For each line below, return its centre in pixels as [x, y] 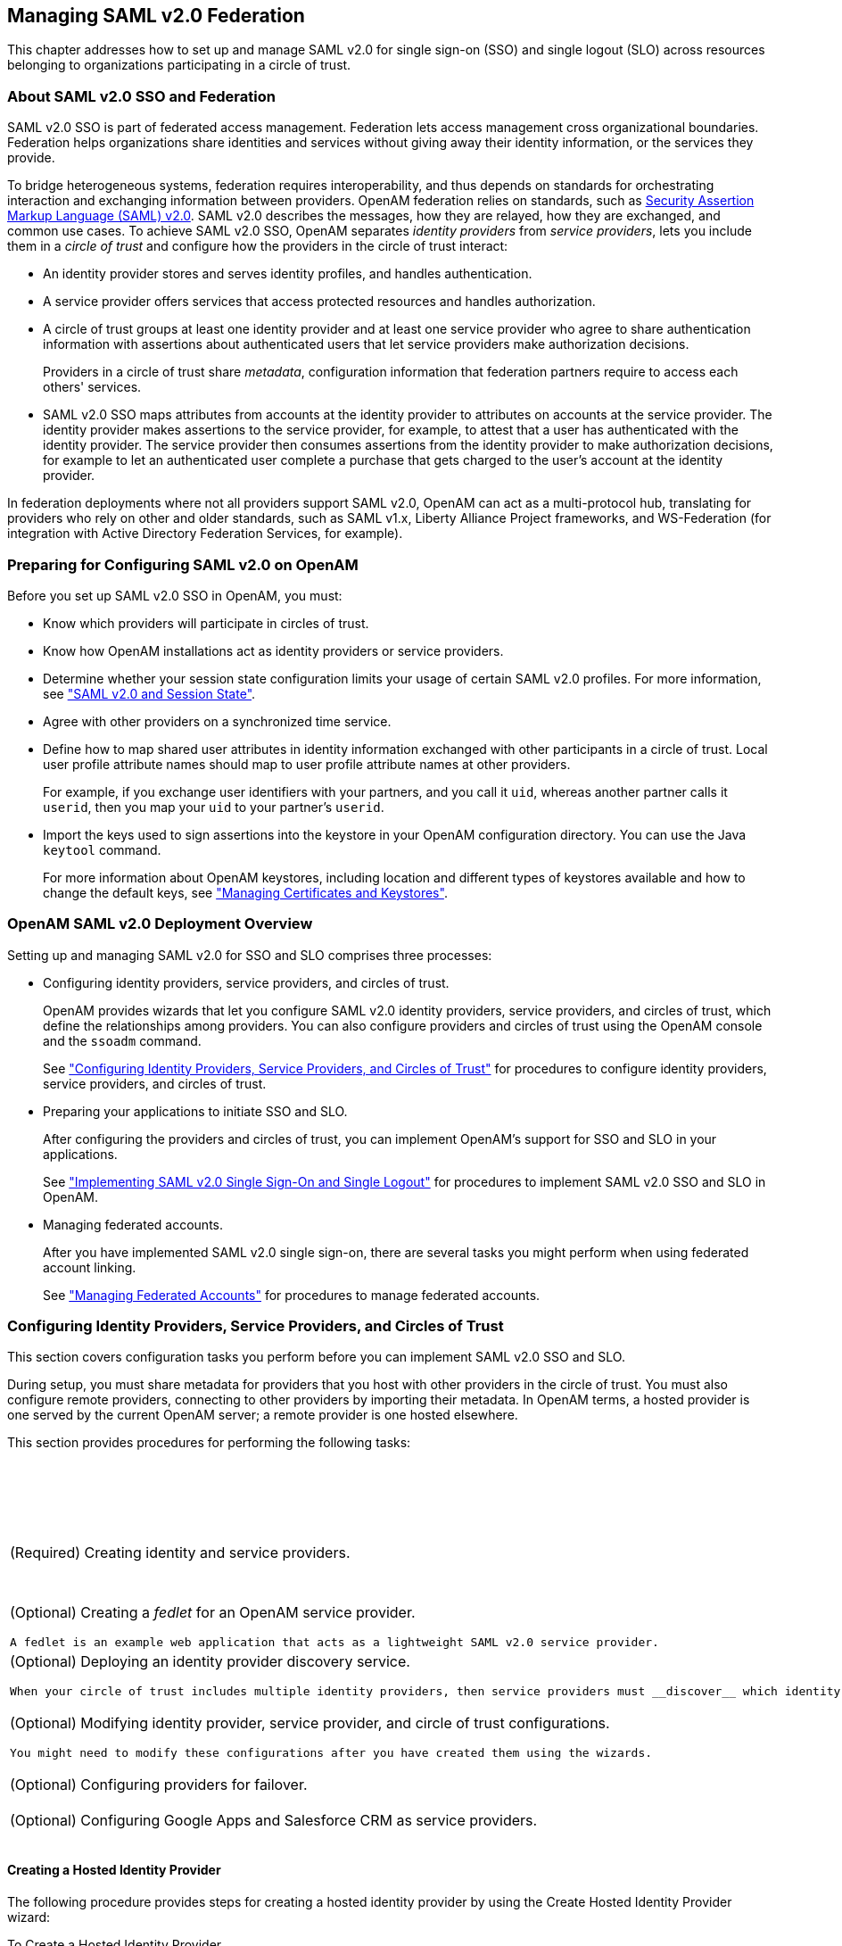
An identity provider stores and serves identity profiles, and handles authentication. [288, 274]
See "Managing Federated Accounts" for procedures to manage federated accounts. [292, 1295]
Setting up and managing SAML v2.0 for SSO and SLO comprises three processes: [250, 955]
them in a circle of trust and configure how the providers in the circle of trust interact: [258, 246]
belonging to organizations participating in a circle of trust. [179, 65]
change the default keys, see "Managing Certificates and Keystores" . [245, 892]
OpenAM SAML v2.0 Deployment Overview [160, 924]
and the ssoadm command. [122, 1040]
